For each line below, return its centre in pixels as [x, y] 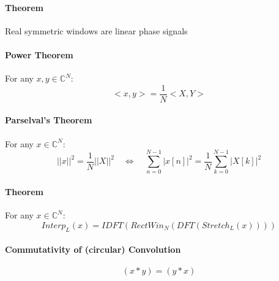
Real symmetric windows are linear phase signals [96, 30]
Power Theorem [39, 54]
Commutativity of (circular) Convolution [93, 249]
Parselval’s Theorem [49, 120]
